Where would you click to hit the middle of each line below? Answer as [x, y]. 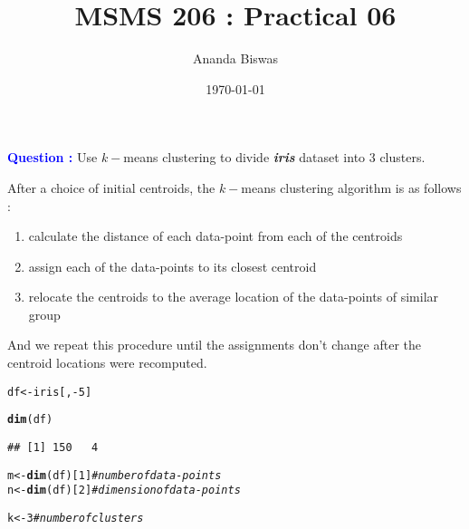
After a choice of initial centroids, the [111, 187]
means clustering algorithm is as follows [351, 187]
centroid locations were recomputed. [107, 363]
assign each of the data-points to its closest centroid [172, 266]
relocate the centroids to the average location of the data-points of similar [234, 297]
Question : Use [53, 157]
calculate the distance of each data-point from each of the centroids [215, 236]
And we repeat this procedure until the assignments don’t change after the [215, 345]
